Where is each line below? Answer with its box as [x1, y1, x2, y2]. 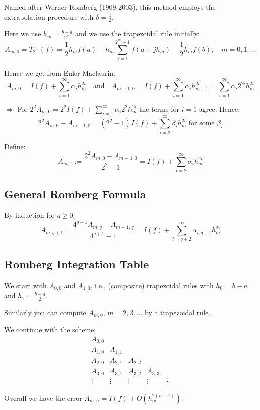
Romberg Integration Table [4, 256, 149, 271]
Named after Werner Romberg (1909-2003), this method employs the [4, 2, 216, 12]
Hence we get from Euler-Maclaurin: [4, 67, 115, 78]
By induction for [4, 210, 55, 220]
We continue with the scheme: [4, 324, 96, 335]
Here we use [4, 28, 41, 39]
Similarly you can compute [4, 307, 86, 317]
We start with [4, 280, 47, 290]
